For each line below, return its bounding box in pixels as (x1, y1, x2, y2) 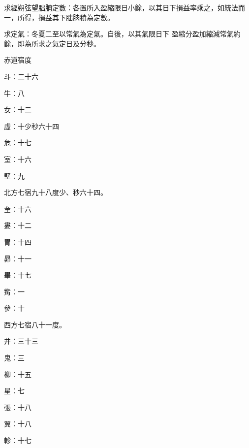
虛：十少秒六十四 (4, 121, 59, 131)
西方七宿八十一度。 (4, 319, 66, 329)
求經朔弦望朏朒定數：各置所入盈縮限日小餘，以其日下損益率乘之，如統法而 (4, 2, 245, 12)
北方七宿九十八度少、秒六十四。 (4, 187, 107, 197)
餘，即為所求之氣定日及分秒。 (4, 38, 100, 48)
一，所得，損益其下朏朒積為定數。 (4, 12, 114, 22)
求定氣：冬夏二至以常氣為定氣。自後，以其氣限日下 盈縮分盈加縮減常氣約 (4, 29, 241, 39)
